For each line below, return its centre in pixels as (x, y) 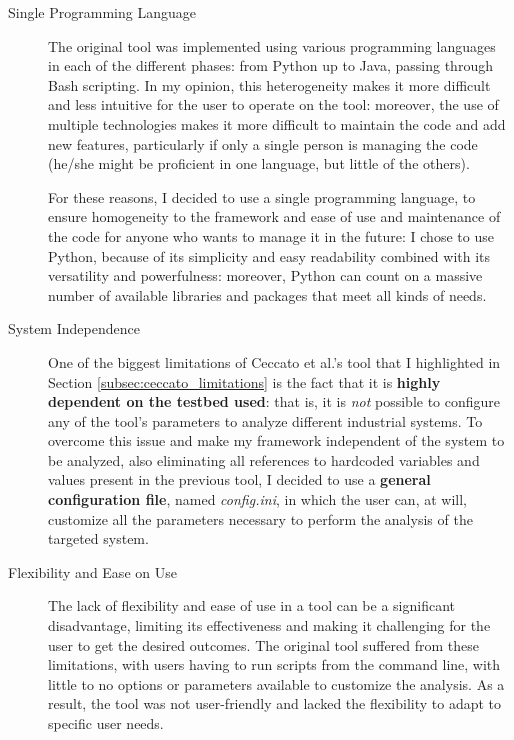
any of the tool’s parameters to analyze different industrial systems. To (265, 420)
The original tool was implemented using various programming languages (272, 45)
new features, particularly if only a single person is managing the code (263, 143)
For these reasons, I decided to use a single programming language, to (262, 196)
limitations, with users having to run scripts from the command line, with (274, 664)
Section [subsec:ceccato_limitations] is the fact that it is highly (244, 381)
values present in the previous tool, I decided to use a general (239, 479)
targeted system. (98, 538)
